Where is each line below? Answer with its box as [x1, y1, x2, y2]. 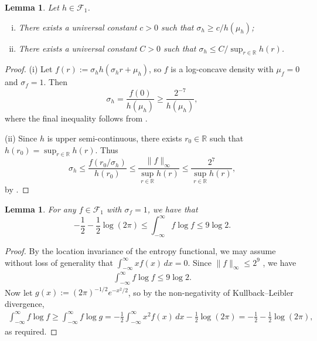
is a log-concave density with [171, 63, 274, 75]
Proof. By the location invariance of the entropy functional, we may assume [5, 244, 276, 256]
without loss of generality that [5, 256, 113, 268]
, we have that [147, 203, 198, 215]
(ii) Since [5, 131, 38, 144]
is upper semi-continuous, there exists [47, 131, 182, 144]
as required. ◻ [5, 325, 57, 337]
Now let [5, 286, 33, 298]
